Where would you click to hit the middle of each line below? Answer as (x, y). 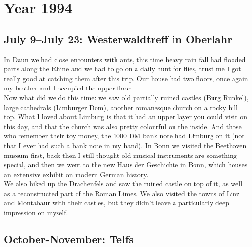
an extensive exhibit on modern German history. (76, 174)
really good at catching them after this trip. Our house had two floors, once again (126, 78)
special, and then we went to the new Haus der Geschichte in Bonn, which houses (126, 165)
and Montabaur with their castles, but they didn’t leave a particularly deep (116, 203)
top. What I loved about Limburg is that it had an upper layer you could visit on (126, 117)
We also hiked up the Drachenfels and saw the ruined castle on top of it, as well (123, 184)
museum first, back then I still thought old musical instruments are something (120, 155)
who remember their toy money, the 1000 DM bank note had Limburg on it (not (124, 136)
